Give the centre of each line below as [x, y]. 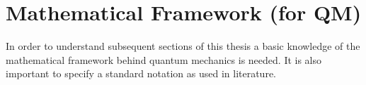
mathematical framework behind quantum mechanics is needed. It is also [164, 59]
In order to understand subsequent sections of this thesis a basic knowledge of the [183, 46]
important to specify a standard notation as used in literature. [141, 73]
